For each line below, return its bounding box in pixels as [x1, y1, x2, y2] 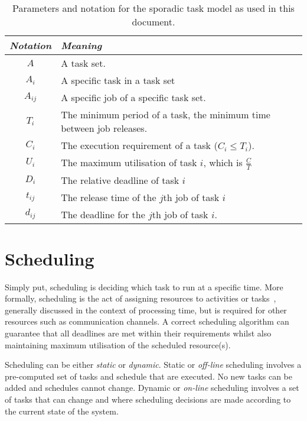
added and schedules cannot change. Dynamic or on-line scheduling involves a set [5, 381, 299, 394]
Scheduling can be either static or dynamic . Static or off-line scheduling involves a [5, 358, 302, 371]
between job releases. [61, 121, 148, 135]
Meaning [61, 38, 102, 52]
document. [132, 15, 175, 28]
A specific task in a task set [61, 73, 175, 87]
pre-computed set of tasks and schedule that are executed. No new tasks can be [5, 370, 292, 382]
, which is [203, 156, 243, 169]
